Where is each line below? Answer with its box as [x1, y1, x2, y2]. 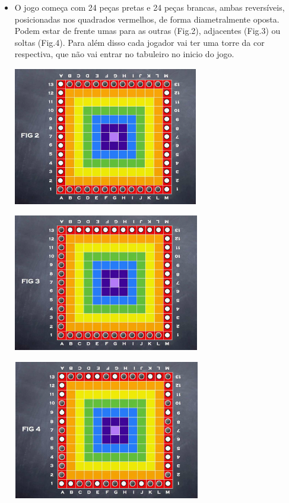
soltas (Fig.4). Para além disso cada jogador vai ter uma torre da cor [14, 36, 265, 48]
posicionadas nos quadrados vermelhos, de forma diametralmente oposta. [14, 13, 280, 25]
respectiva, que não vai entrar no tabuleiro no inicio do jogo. [14, 48, 234, 60]
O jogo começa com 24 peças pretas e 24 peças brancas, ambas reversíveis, [14, 1, 285, 13]
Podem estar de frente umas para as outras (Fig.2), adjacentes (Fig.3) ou [14, 24, 281, 37]
